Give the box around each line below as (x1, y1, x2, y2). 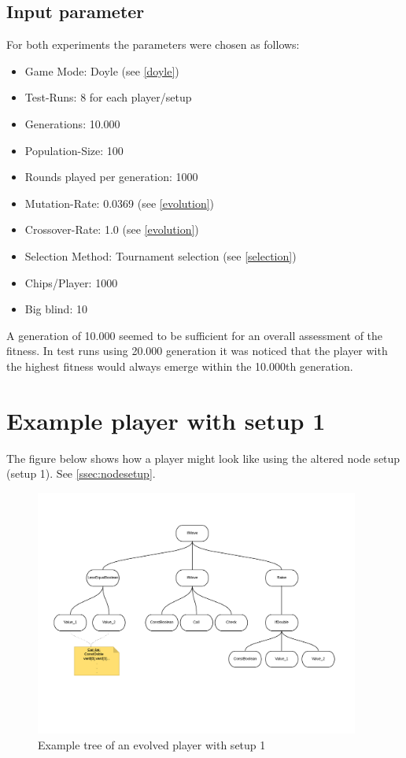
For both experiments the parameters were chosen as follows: (6, 36, 300, 53)
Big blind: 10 (24, 301, 87, 317)
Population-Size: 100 (24, 142, 124, 158)
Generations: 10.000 (24, 115, 120, 131)
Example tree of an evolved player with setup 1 (38, 736, 266, 752)
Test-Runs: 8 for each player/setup (24, 89, 192, 105)
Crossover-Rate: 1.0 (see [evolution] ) (24, 221, 199, 238)
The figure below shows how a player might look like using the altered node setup (6, 449, 400, 466)
